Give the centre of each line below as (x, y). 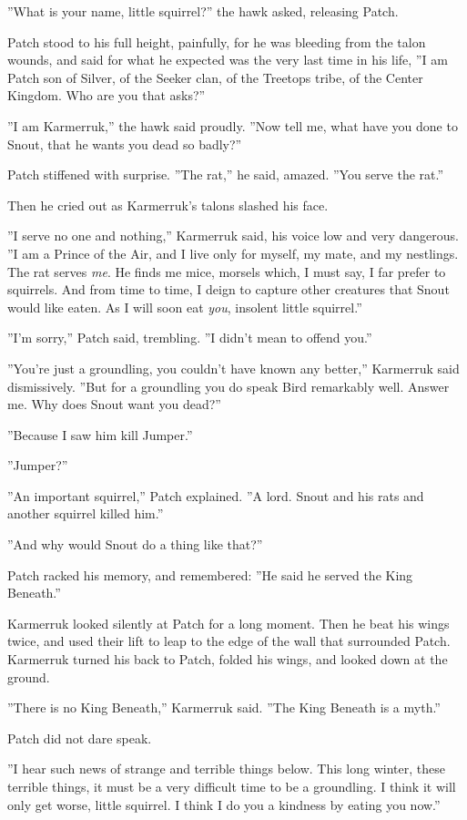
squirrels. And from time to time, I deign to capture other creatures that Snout (228, 289)
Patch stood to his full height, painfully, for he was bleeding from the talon (217, 41)
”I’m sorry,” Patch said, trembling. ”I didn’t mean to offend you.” (190, 338)
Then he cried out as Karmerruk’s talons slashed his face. (168, 205)
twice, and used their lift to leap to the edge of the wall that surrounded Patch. (229, 641)
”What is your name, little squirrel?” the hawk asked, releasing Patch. (203, 11)
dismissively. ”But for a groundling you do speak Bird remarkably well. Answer (228, 386)
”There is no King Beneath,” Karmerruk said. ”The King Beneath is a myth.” (224, 707)
